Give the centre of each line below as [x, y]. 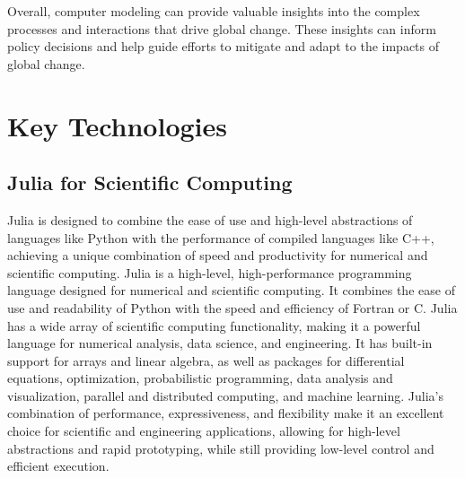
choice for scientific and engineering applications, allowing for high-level [204, 431]
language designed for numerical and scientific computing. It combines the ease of [231, 290]
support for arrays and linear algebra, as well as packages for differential [206, 360]
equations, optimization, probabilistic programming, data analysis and [200, 378]
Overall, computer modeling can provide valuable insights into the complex [214, 11]
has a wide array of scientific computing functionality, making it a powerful [214, 325]
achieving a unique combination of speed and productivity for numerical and [218, 255]
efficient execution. [58, 466]
